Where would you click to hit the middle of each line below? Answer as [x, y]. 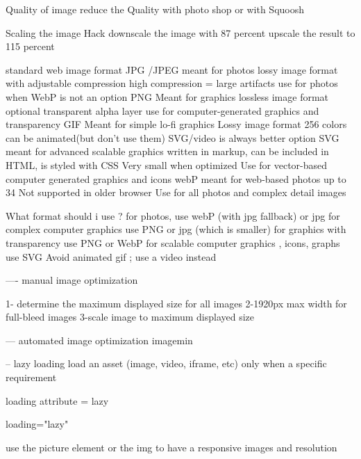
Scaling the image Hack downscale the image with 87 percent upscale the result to [180, 32]
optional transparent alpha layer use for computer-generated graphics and [162, 110]
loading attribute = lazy [57, 400]
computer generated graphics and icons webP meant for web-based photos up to [176, 178]
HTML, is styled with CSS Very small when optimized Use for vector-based [167, 164]
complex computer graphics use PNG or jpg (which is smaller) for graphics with [176, 229]
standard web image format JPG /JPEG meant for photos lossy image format [172, 69]
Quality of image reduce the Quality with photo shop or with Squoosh [155, 9]
